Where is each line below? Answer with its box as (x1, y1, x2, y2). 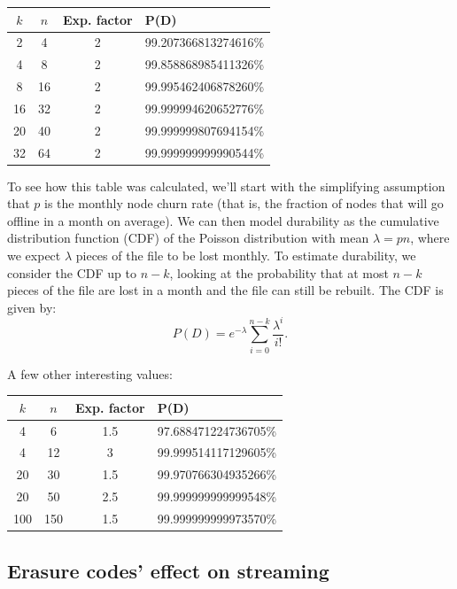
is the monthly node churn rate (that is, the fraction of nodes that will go (44, 194, 444, 213)
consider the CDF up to (7, 263, 136, 282)
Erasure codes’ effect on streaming (7, 556, 329, 584)
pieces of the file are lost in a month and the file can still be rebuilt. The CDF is (7, 281, 444, 299)
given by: (7, 298, 57, 316)
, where (410, 229, 450, 247)
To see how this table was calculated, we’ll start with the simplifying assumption (7, 176, 445, 195)
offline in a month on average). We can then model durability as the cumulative (7, 211, 439, 229)
